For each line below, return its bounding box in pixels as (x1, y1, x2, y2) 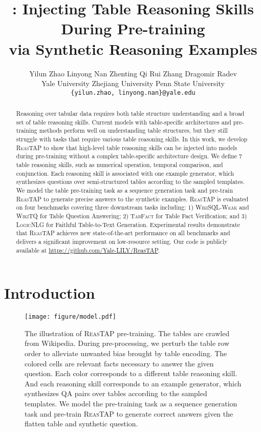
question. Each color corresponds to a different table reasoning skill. (25, 368, 237, 379)
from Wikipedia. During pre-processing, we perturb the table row (25, 338, 230, 348)
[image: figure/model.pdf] (25, 313, 116, 321)
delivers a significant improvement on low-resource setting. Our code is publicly (16, 237, 228, 245)
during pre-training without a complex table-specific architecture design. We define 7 (16, 152, 243, 160)
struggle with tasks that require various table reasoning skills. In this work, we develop (16, 135, 248, 143)
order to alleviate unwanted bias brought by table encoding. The (25, 348, 227, 359)
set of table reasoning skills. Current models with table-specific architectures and (16, 117, 231, 126)
